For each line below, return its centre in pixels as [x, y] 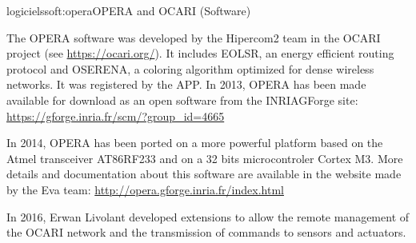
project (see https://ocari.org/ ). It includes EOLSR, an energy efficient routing [200, 53]
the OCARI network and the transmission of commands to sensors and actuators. [206, 232]
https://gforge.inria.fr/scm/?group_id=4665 [116, 116]
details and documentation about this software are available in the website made [204, 174]
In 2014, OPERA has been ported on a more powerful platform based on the [195, 143]
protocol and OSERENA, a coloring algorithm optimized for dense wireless [190, 68]
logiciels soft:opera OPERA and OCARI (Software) [129, 10]
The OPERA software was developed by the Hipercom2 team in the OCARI [194, 37]
